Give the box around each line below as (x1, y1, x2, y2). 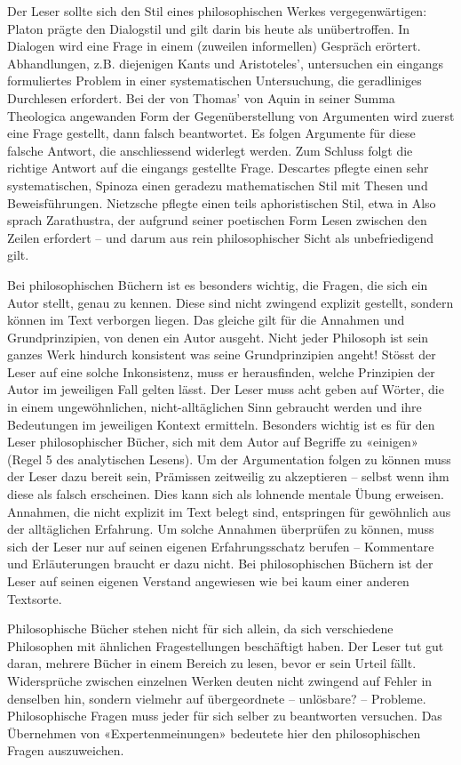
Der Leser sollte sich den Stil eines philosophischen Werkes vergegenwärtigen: (7, 2, 427, 20)
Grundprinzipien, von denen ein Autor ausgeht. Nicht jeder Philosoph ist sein (7, 327, 429, 346)
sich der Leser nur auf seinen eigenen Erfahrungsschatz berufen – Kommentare (7, 536, 434, 555)
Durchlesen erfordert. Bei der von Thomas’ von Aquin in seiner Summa (7, 88, 395, 107)
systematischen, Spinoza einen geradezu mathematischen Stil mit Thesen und (7, 175, 428, 194)
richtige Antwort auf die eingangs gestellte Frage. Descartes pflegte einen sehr (7, 158, 429, 177)
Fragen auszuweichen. (7, 741, 124, 760)
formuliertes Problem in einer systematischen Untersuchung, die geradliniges (7, 71, 422, 90)
